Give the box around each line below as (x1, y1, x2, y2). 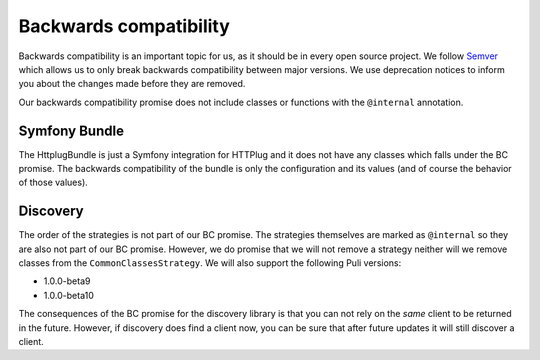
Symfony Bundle (18, 122, 125, 139)
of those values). (18, 176, 89, 189)
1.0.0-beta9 (43, 275, 91, 287)
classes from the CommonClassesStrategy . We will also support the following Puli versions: (18, 257, 402, 269)
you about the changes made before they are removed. (18, 78, 246, 90)
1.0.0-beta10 (43, 289, 95, 301)
